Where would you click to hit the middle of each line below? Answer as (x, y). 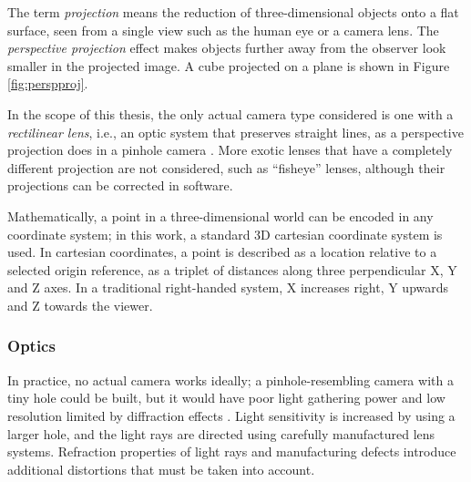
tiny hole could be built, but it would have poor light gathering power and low (226, 398)
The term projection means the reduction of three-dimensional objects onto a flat (233, 12)
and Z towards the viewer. (80, 305)
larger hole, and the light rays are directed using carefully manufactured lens (221, 433)
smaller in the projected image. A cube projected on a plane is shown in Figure (229, 65)
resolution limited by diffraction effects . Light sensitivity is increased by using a (231, 415)
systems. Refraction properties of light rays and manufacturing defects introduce (232, 451)
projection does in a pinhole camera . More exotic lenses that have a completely (230, 150)
